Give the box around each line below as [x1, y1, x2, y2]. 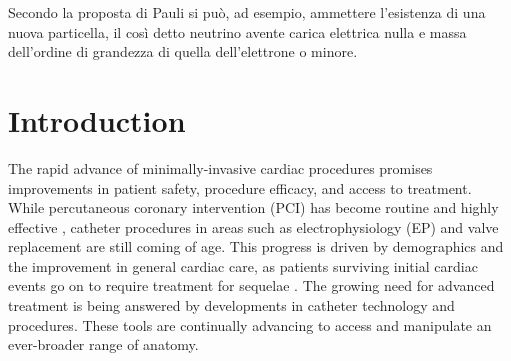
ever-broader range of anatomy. [8, 334, 199, 355]
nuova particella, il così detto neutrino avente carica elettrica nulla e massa [8, 21, 467, 42]
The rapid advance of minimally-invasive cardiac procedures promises [8, 157, 433, 178]
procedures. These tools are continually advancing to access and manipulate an [8, 314, 492, 335]
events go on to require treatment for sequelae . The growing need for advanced [8, 275, 495, 296]
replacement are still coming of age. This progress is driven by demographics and [8, 236, 504, 257]
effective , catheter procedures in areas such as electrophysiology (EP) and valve [8, 216, 499, 237]
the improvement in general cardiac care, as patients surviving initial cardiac [8, 255, 478, 276]
